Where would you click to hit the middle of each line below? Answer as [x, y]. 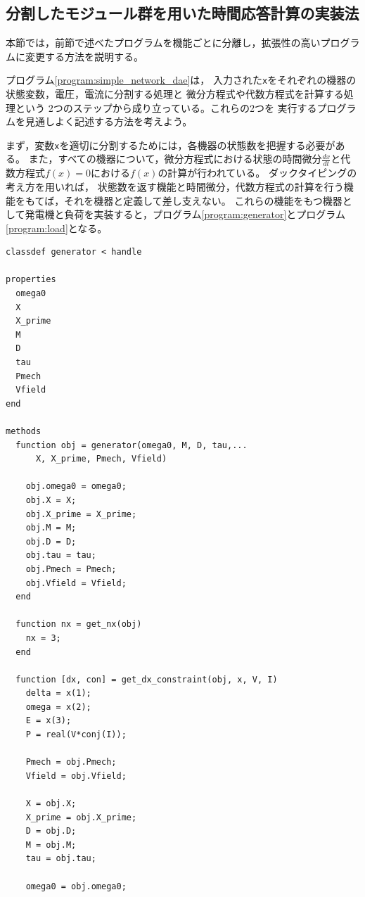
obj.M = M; [51, 528]
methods [24, 431]
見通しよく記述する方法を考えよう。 [109, 121]
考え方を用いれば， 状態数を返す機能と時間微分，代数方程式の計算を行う [175, 186]
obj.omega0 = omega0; [76, 486]
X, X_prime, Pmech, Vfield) [101, 459]
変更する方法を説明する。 [84, 56]
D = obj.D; [51, 831]
